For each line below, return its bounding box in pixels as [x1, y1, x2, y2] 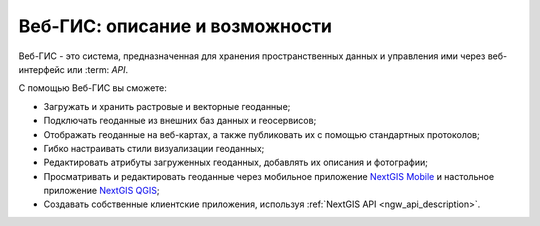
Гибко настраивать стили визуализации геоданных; [43, 142, 265, 154]
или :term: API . [66, 63, 129, 75]
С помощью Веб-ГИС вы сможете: [18, 82, 167, 94]
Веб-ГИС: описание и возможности [18, 15, 333, 37]
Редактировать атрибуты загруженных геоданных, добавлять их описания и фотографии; [43, 156, 429, 169]
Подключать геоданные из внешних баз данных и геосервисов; [43, 115, 317, 127]
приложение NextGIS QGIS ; [43, 185, 160, 197]
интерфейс [18, 63, 65, 75]
